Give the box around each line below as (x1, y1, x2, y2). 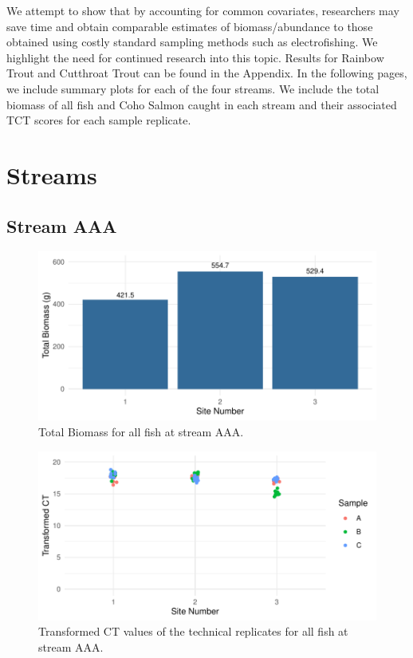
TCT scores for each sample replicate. (6, 112, 191, 128)
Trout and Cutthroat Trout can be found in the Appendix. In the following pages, (6, 65, 407, 81)
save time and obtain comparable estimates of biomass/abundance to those (6, 18, 373, 34)
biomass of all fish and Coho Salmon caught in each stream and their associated (6, 96, 397, 112)
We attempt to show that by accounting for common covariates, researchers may (6, 2, 399, 18)
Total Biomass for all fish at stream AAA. (38, 423, 244, 439)
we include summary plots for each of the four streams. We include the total (6, 80, 380, 97)
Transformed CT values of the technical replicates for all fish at (38, 623, 348, 640)
